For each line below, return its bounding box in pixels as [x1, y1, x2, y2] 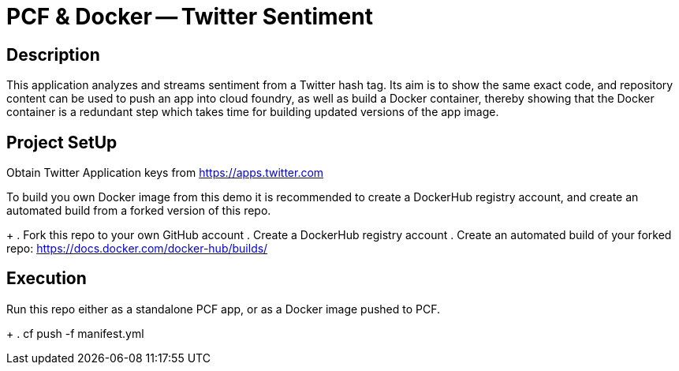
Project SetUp [6, 132, 118, 152]
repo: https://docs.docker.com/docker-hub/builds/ [6, 242, 268, 256]
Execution [6, 268, 87, 289]
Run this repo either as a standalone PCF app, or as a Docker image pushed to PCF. [6, 302, 441, 316]
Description [6, 44, 100, 65]
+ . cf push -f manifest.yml [6, 326, 144, 340]
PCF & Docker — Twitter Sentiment [6, 3, 373, 30]
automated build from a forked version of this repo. [6, 204, 271, 218]
